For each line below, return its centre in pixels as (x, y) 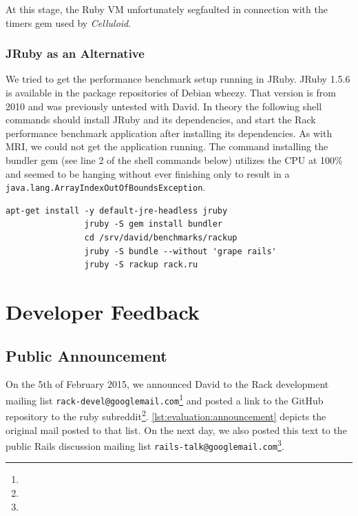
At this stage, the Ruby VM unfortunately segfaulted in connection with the (167, 9)
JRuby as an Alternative (75, 53)
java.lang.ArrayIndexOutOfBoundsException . (106, 187)
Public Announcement (86, 355)
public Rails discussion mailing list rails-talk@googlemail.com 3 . (145, 445)
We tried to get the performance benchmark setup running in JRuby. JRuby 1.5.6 (178, 79)
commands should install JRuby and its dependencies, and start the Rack (161, 120)
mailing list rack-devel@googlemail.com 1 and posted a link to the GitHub (165, 399)
